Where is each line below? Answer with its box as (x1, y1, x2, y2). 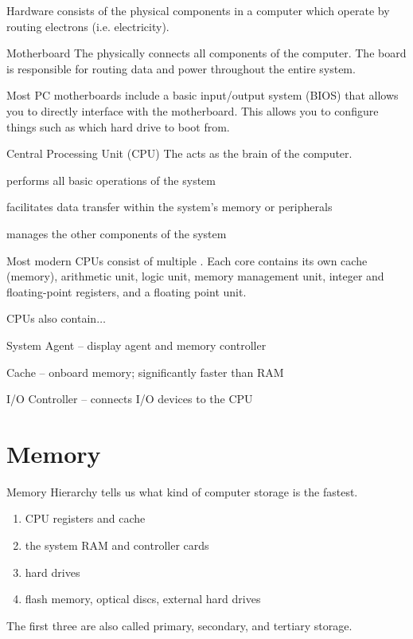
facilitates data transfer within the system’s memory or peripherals (6, 198, 333, 215)
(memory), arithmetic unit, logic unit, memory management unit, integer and (6, 268, 384, 284)
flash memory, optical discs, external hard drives (25, 590, 261, 607)
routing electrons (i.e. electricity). (6, 18, 169, 34)
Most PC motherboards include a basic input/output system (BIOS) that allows (6, 87, 399, 104)
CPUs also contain (6, 310, 97, 327)
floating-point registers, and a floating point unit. (6, 283, 247, 300)
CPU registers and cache (25, 510, 146, 527)
